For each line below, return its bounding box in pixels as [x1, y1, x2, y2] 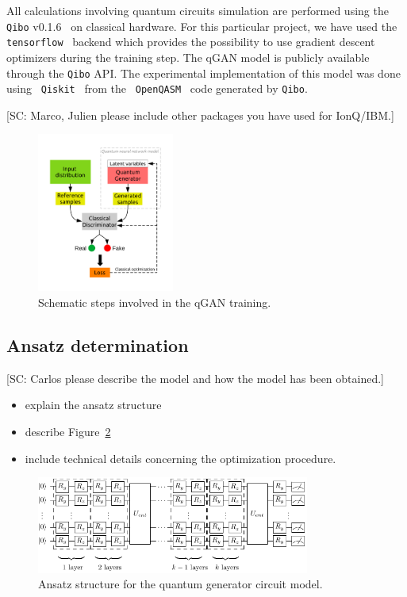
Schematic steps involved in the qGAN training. [38, 294, 271, 311]
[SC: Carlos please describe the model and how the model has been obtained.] [6, 369, 384, 386]
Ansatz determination [6, 333, 189, 357]
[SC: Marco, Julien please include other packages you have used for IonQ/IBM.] [6, 106, 394, 123]
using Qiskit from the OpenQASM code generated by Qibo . [6, 80, 308, 97]
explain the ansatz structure [25, 396, 162, 413]
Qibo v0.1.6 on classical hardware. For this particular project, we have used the [6, 17, 397, 34]
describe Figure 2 [25, 423, 111, 439]
